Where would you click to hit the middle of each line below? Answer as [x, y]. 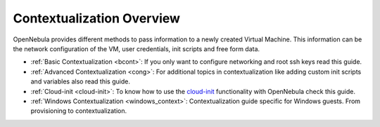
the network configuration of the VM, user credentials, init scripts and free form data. [137, 48]
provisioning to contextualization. [79, 111]
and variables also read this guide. [80, 81]
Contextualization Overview [97, 18]
